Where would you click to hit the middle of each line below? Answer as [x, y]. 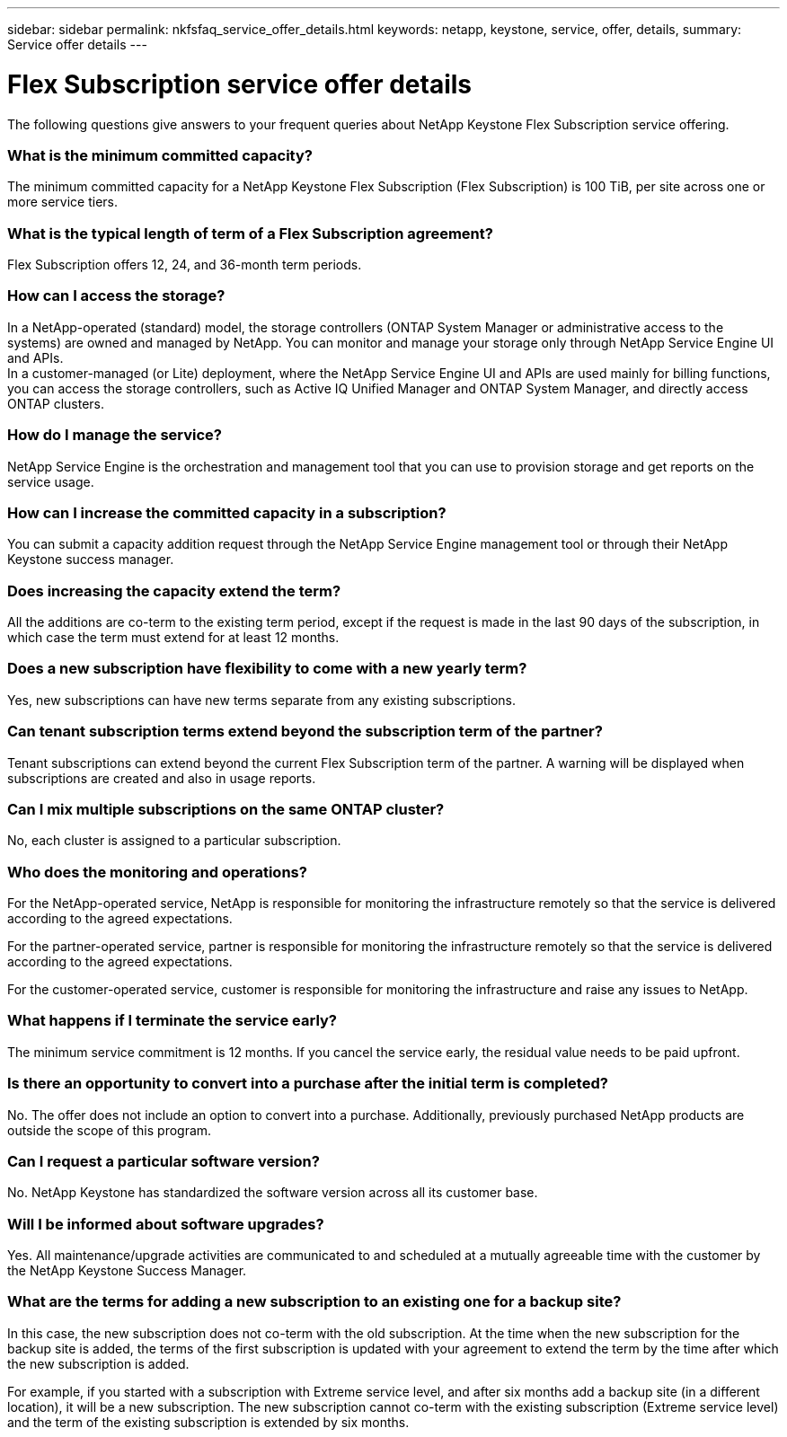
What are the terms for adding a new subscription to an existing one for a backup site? [314, 1302]
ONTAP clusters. [56, 403]
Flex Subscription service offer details [240, 84]
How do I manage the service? [115, 435]
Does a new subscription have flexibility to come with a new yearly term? [267, 669]
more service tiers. [63, 202]
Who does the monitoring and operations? [157, 872]
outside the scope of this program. [110, 1130]
